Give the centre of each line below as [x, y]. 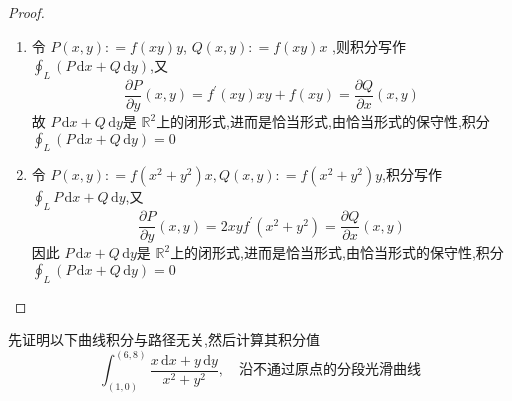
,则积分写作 [369, 45]
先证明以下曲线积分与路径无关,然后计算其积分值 [164, 339]
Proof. [26, 12]
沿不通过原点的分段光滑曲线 [330, 370]
